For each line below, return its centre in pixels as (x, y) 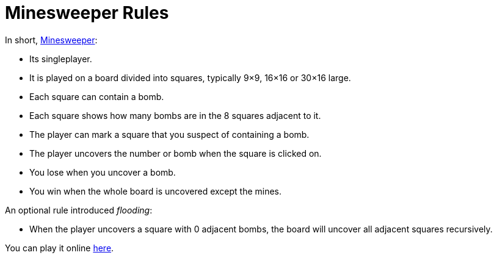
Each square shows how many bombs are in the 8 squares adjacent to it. (175, 115)
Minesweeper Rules (87, 13)
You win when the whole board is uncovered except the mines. (156, 191)
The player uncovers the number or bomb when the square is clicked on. (176, 153)
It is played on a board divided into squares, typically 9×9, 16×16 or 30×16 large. (190, 77)
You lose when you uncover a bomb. (103, 172)
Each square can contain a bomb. (97, 96)
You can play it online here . (60, 248)
